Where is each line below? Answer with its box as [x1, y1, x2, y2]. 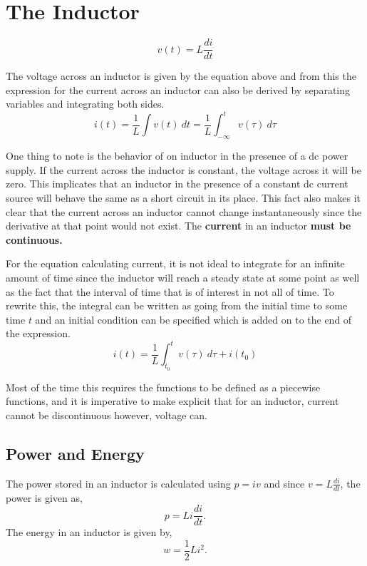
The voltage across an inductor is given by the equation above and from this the [6, 68, 356, 83]
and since [264, 475, 305, 490]
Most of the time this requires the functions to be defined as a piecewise [6, 379, 321, 394]
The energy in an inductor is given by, [6, 525, 172, 540]
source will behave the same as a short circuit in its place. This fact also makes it [6, 190, 361, 205]
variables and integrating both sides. [6, 96, 165, 111]
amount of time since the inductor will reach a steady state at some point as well [6, 270, 360, 285]
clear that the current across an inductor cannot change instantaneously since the [6, 204, 362, 219]
